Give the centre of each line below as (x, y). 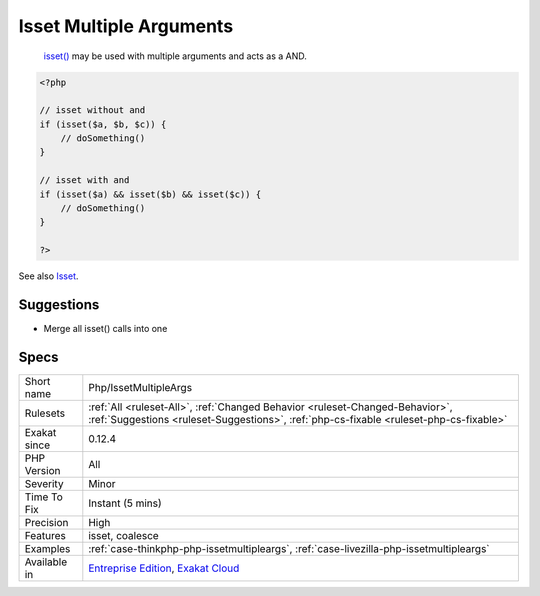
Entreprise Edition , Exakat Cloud (164, 568)
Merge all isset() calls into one (105, 329)
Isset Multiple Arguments (126, 26)
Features (45, 536)
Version (42, 471)
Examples (47, 549)
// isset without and (92, 110)
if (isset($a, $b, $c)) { (103, 124)
